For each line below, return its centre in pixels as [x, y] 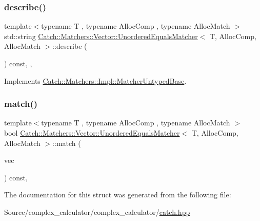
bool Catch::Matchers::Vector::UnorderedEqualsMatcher [92, 133]
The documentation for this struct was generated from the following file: [118, 195]
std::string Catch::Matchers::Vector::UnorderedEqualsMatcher [101, 36]
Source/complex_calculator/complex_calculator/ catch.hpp [97, 211]
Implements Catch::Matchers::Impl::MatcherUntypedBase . [95, 80]
